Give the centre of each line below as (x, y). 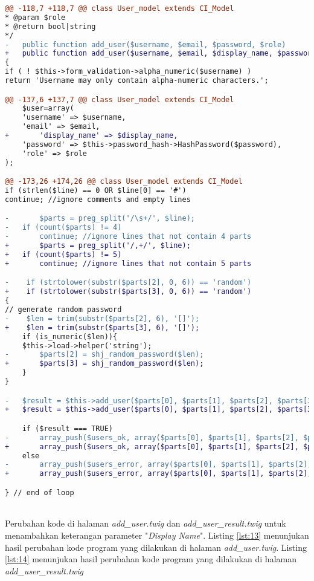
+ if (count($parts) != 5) (63, 254)
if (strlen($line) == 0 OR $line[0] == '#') (96, 191)
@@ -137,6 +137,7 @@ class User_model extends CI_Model (120, 99)
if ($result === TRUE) (67, 428)
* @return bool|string (50, 26)
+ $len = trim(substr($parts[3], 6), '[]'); (102, 327)
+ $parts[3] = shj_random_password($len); (104, 364)
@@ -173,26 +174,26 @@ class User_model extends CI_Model (124, 182)
